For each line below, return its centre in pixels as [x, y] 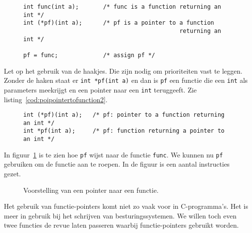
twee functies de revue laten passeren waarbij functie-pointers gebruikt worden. [121, 225]
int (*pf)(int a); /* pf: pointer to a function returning [124, 115]
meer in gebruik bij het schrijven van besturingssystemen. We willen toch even [120, 215]
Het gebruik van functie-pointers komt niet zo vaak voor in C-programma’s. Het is [126, 206]
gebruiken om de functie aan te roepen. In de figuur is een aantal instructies [117, 164]
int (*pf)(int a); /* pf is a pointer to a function [119, 23]
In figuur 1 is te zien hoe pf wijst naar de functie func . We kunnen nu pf [113, 154]
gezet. [12, 173]
